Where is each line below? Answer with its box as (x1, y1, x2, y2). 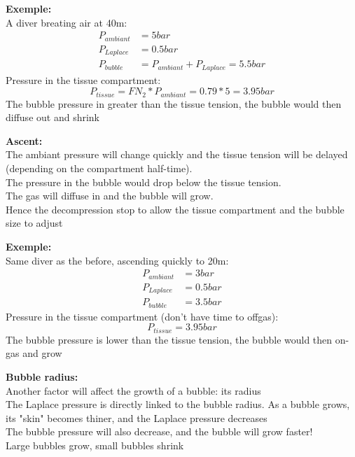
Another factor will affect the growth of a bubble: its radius (6, 383, 261, 398)
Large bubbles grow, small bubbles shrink (6, 437, 184, 452)
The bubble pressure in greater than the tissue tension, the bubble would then (6, 96, 342, 111)
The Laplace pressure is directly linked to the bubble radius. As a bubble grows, (6, 397, 350, 412)
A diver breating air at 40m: (6, 15, 127, 29)
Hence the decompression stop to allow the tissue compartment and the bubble (6, 202, 344, 216)
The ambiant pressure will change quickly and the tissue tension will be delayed (6, 147, 348, 162)
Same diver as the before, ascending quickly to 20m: (6, 253, 229, 267)
